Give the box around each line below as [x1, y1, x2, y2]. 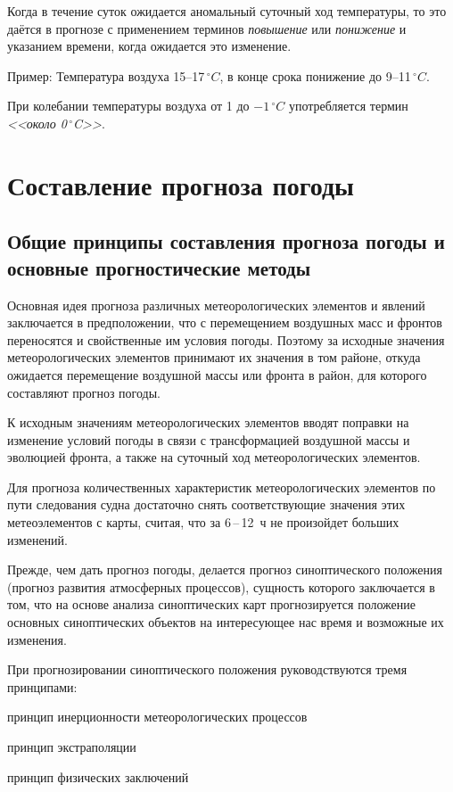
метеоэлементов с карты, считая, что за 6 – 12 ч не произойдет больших [7, 513, 399, 532]
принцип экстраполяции [7, 738, 136, 755]
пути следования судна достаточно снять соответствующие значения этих [7, 495, 406, 514]
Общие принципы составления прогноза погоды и [7, 227, 445, 255]
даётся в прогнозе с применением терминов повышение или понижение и [7, 19, 407, 37]
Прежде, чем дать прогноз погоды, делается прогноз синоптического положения [7, 560, 442, 579]
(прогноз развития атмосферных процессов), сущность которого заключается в [7, 577, 435, 596]
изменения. [7, 630, 67, 648]
